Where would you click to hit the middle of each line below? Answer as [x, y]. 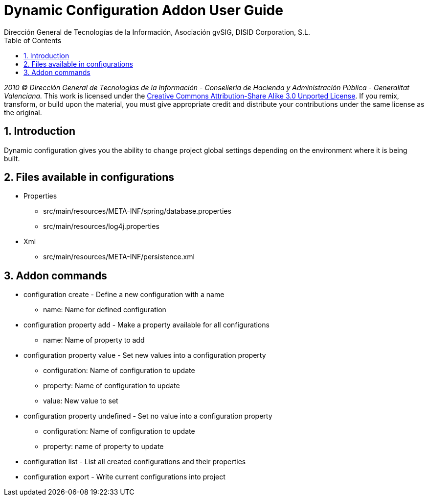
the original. [23, 112]
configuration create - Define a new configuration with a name [124, 295]
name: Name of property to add [94, 340]
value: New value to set [81, 401]
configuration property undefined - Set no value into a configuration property [148, 416]
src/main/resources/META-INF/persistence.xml [119, 257]
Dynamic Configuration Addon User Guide [144, 10]
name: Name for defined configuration [105, 310]
